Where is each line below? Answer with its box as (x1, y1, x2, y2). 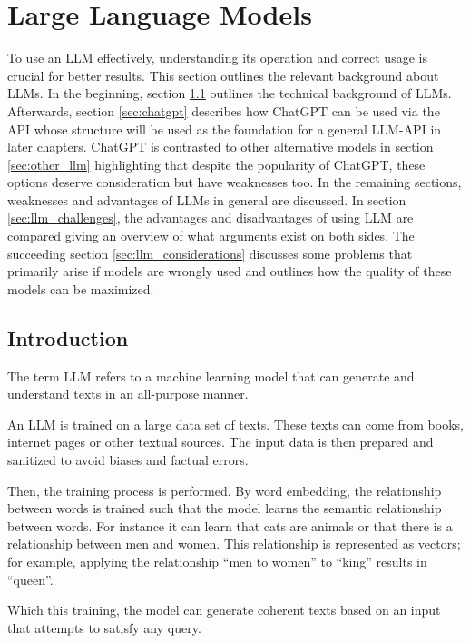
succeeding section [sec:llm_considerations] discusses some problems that (7, 243, 413, 262)
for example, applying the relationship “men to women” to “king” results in (7, 551, 427, 570)
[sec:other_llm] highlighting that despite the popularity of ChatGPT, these (7, 154, 426, 173)
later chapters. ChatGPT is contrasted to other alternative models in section (7, 137, 434, 156)
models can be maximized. (7, 279, 154, 298)
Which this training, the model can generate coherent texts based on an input (7, 600, 441, 619)
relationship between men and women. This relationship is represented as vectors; (7, 534, 461, 553)
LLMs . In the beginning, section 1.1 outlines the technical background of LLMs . (7, 84, 452, 103)
